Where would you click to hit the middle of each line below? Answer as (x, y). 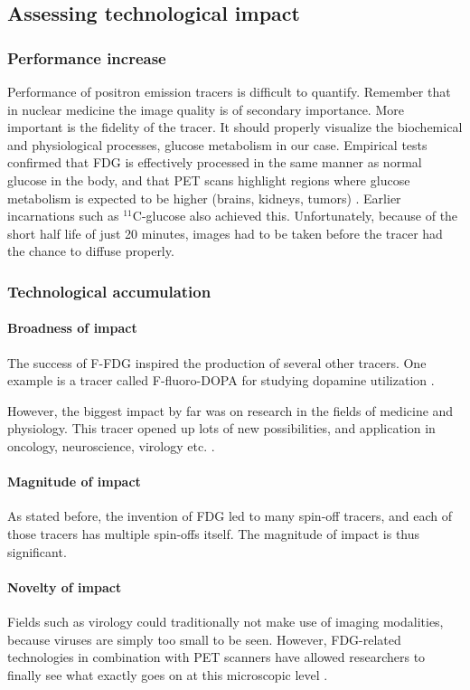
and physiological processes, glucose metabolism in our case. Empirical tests (217, 144)
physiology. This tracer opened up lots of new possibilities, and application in (221, 428)
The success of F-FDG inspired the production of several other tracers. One (217, 362)
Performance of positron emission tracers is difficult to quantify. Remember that (229, 91)
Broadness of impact (72, 328)
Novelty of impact (65, 586)
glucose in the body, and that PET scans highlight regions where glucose (209, 180)
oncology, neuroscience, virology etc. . (111, 445)
